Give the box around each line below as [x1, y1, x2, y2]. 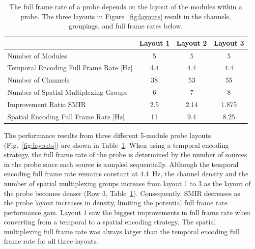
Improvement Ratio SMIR [7, 99, 86, 109]
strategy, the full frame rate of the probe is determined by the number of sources [4, 149, 247, 160]
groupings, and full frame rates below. [68, 21, 183, 31]
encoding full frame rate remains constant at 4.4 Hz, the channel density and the [4, 168, 249, 179]
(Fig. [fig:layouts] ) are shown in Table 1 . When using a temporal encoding [4, 139, 229, 150]
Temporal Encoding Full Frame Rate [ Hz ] [7, 62, 133, 73]
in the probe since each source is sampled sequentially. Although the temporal [4, 159, 239, 169]
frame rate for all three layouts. [4, 236, 98, 246]
